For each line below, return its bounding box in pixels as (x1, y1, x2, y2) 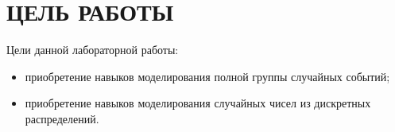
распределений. (25, 110, 99, 126)
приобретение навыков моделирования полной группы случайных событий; (25, 68, 390, 84)
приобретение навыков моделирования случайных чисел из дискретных (25, 95, 371, 111)
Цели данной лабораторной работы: (6, 41, 179, 58)
